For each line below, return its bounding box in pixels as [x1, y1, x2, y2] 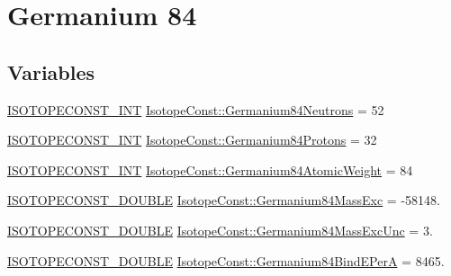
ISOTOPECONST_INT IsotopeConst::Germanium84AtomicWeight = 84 [7, 160, 413, 179]
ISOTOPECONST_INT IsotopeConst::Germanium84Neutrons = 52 [7, 100, 384, 119]
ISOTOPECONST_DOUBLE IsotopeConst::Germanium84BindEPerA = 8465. [7, 251, 445, 270]
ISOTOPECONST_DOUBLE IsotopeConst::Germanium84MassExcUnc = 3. [7, 220, 433, 239]
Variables [7, 58, 95, 85]
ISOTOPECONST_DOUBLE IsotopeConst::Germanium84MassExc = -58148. [7, 191, 440, 209]
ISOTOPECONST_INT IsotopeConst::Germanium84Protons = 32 [7, 130, 377, 149]
